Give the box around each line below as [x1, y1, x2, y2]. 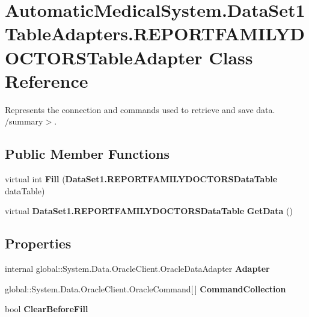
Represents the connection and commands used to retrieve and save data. [5, 103, 275, 115]
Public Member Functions [5, 144, 170, 163]
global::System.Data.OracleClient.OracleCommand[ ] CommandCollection [5, 282, 286, 295]
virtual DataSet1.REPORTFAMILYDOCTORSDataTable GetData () [5, 205, 293, 217]
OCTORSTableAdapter [5, 45, 203, 69]
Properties [5, 234, 72, 253]
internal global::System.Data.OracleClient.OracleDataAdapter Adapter [5, 262, 270, 275]
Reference [5, 68, 88, 93]
